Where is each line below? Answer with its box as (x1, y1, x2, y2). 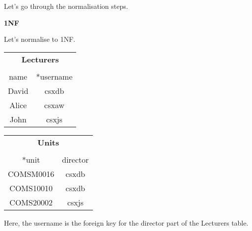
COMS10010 (9, 182, 53, 194)
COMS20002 (9, 196, 53, 208)
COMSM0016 (8, 168, 55, 179)
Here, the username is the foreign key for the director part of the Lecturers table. (4, 217, 249, 228)
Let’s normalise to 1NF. (4, 34, 76, 44)
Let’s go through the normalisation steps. (4, 1, 128, 11)
